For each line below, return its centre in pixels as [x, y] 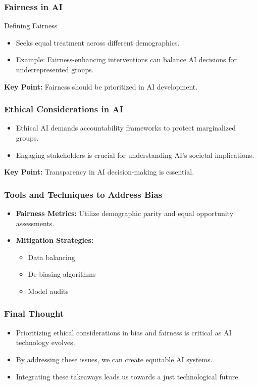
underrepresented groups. [55, 69]
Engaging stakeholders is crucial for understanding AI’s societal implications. [135, 155]
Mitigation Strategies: [55, 240]
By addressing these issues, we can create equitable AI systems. [114, 359]
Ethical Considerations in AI [64, 109]
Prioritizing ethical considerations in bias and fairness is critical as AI [124, 332]
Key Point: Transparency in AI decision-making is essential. [99, 172]
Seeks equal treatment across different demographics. [98, 42]
